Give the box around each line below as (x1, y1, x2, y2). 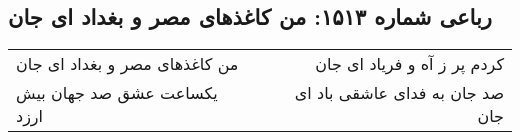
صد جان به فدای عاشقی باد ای (294, 81, 504, 105)
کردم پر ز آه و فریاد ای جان (315, 52, 504, 76)
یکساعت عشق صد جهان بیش (16, 81, 218, 105)
